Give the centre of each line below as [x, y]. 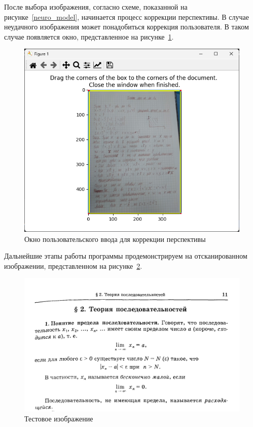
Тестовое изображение [59, 418]
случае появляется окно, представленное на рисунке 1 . [89, 36]
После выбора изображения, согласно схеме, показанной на [96, 7]
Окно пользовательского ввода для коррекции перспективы [115, 239]
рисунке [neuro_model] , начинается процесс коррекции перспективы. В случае [126, 16]
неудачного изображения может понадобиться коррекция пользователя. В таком [126, 27]
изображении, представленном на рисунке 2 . [73, 265]
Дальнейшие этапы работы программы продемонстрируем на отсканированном [126, 256]
